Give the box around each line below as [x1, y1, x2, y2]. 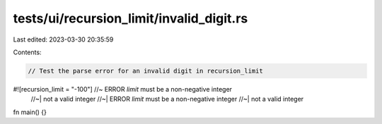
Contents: [13, 48, 42, 56]
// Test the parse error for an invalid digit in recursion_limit [28, 67, 263, 75]
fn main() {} [13, 108, 47, 116]
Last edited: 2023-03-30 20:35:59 [13, 35, 114, 44]
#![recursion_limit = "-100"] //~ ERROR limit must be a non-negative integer [13, 85, 233, 93]
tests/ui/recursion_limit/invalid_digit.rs [13, 11, 248, 26]
